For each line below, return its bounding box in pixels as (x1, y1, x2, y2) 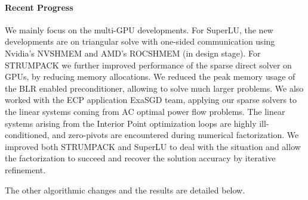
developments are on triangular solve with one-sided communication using (5, 35, 275, 48)
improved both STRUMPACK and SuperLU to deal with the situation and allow (5, 140, 301, 152)
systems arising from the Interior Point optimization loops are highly (5, 117, 257, 129)
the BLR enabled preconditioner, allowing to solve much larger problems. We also (5, 82, 304, 94)
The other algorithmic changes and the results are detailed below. (5, 183, 245, 196)
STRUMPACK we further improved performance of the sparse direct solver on (5, 58, 292, 71)
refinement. (5, 163, 46, 176)
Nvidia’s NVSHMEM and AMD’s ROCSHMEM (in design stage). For (5, 46, 261, 59)
